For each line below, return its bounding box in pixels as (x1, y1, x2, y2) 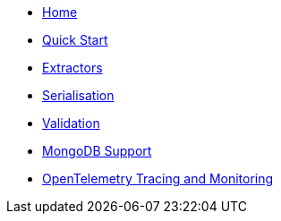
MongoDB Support (42, 143, 152, 158)
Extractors (42, 60, 103, 75)
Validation (42, 115, 100, 131)
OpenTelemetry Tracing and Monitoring (42, 171, 274, 186)
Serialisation (42, 88, 115, 103)
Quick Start (42, 32, 108, 47)
